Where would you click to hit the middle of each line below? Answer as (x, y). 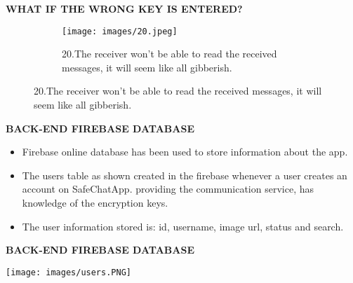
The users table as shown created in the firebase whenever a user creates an (185, 175)
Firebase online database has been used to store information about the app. (185, 152)
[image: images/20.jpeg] (120, 31)
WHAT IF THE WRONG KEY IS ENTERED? (124, 8)
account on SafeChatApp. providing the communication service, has (168, 189)
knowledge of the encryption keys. (95, 202)
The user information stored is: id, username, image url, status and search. (183, 226)
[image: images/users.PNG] (68, 272)
